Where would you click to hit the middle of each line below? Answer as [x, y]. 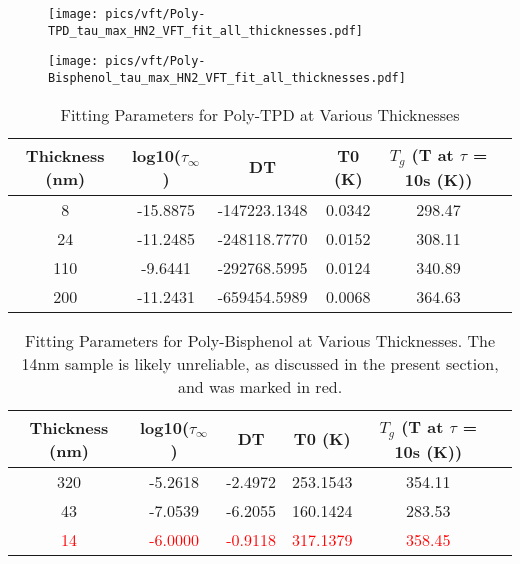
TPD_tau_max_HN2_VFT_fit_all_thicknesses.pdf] [205, 30]
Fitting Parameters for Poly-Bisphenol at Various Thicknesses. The [260, 340]
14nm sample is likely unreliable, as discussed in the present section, [260, 363]
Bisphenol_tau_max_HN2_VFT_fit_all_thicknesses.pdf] [227, 77]
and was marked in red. [260, 386]
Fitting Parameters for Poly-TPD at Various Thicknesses [260, 114]
